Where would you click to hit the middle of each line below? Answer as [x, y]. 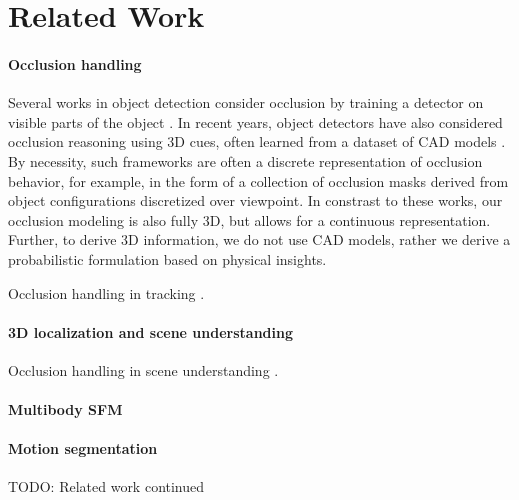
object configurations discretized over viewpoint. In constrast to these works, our [255, 200]
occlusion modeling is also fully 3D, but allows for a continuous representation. [249, 219]
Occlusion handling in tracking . [106, 292]
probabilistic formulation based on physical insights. [167, 258]
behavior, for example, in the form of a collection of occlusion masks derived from [258, 180]
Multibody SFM [65, 409]
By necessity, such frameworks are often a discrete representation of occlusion [245, 160]
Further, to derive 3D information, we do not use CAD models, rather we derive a [259, 239]
